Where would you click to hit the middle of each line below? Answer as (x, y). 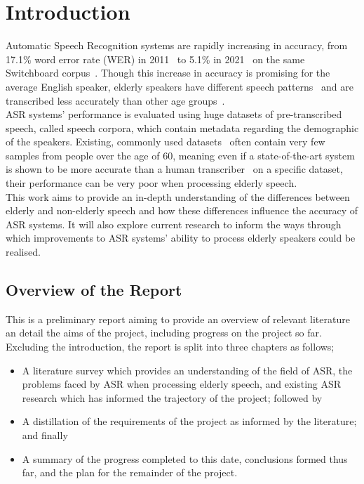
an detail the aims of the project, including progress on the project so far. (164, 333)
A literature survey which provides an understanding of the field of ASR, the (187, 370)
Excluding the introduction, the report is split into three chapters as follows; (170, 347)
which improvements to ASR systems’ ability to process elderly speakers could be (181, 238)
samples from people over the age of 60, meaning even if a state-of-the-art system (180, 155)
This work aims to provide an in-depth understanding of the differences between (178, 196)
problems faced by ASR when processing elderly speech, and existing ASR (182, 384)
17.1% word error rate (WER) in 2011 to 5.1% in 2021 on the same (155, 59)
